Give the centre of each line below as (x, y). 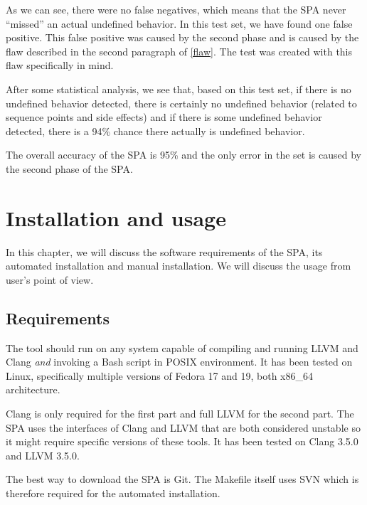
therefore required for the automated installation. (113, 493)
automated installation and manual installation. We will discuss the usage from (179, 266)
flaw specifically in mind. (60, 65)
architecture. (33, 389)
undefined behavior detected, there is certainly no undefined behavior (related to (181, 103)
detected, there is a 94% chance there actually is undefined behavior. (155, 131)
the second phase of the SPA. (69, 168)
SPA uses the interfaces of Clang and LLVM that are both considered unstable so (183, 427)
